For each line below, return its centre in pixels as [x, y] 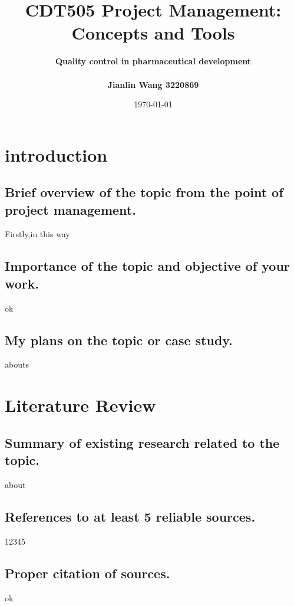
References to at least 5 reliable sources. [130, 516]
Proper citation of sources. [87, 573]
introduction [56, 154]
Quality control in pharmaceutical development [153, 61]
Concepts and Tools [153, 33]
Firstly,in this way [37, 234]
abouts [17, 364]
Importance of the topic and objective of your [147, 266]
